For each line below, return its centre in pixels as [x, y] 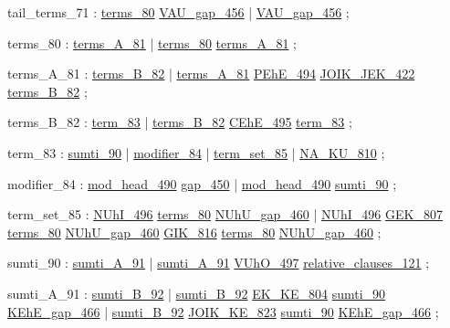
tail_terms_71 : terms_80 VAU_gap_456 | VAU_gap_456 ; [178, 12]
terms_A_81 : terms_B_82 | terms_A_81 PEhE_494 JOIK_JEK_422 [211, 74]
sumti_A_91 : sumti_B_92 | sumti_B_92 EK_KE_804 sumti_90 [197, 293]
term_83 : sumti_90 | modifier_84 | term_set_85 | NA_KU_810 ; [196, 152]
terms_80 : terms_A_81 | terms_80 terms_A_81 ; [152, 42]
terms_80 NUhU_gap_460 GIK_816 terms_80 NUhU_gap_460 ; [194, 232]
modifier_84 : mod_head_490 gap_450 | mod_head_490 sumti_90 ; [202, 183]
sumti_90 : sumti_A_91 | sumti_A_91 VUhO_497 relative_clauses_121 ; [219, 263]
